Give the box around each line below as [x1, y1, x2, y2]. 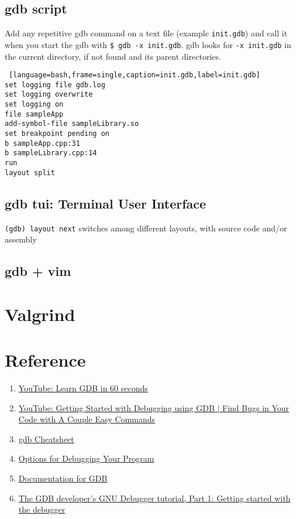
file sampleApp [5, 110, 64, 118]
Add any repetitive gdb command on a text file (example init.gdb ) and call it [5, 27, 288, 39]
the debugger [18, 503, 66, 515]
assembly [5, 233, 37, 245]
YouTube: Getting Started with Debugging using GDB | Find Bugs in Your [18, 401, 290, 414]
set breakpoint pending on [5, 129, 109, 138]
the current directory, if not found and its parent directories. [5, 50, 221, 62]
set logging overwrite [5, 90, 93, 99]
